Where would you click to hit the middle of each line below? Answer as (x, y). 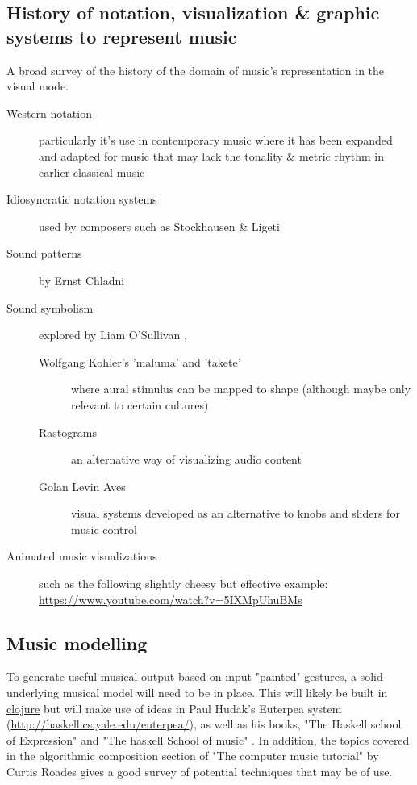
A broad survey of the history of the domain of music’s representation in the (196, 70)
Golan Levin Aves (82, 486)
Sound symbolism (50, 307)
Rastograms (68, 432)
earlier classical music (92, 172)
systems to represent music (122, 36)
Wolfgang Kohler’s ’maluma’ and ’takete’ (140, 361)
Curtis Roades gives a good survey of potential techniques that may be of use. (200, 772)
